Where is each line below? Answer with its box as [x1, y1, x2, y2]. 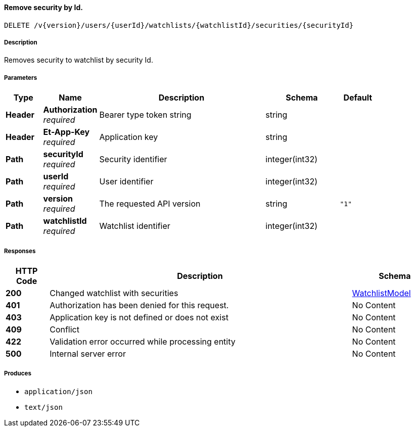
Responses [4, 247, 36, 255]
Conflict [50, 324, 79, 334]
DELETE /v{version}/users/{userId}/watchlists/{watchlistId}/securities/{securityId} [4, 21, 354, 29]
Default [343, 92, 373, 103]
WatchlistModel [352, 288, 411, 298]
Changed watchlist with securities [50, 288, 178, 298]
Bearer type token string [99, 110, 192, 120]
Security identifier [99, 154, 167, 165]
